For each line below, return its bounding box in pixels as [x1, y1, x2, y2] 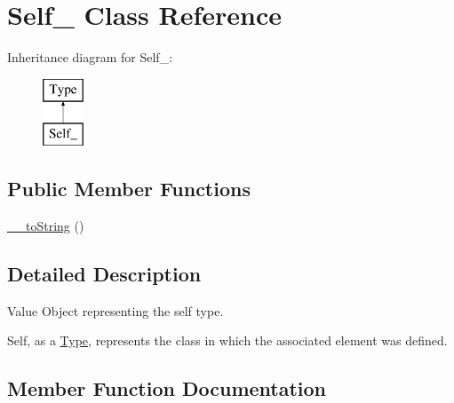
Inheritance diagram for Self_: [7, 48, 173, 67]
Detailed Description [7, 260, 202, 288]
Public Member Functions [7, 175, 251, 202]
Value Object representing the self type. [7, 301, 224, 320]
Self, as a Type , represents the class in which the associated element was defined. [7, 331, 448, 350]
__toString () [7, 217, 84, 235]
